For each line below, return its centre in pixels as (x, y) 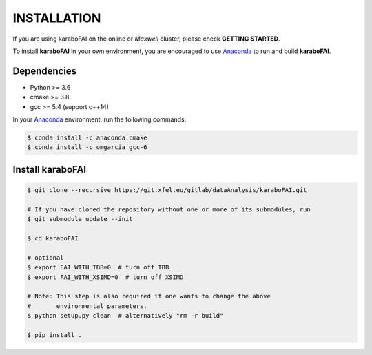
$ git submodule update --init (80, 219)
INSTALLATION (57, 18)
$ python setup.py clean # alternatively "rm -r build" (125, 316)
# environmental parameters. (87, 306)
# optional (45, 258)
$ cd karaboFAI (53, 238)
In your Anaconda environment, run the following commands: (100, 119)
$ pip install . (55, 335)
